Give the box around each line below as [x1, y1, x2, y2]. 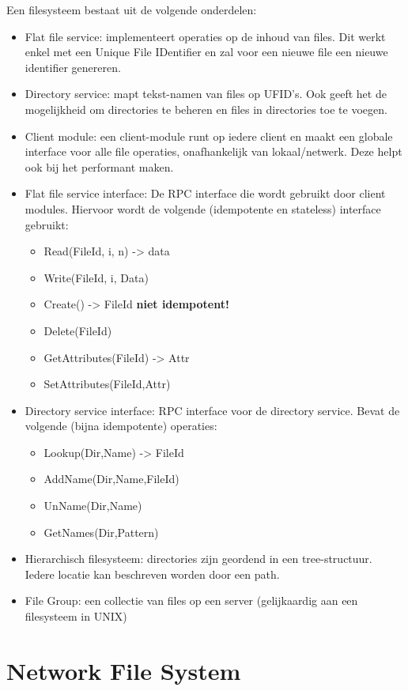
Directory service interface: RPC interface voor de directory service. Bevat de [25, 402, 400, 418]
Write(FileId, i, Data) [43, 269, 149, 285]
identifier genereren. [25, 59, 121, 75]
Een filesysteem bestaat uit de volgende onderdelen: [6, 2, 257, 17]
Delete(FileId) [43, 322, 112, 338]
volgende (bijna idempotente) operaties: [25, 417, 217, 434]
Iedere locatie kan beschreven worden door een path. [25, 565, 280, 582]
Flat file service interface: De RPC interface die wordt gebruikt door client [25, 185, 386, 202]
